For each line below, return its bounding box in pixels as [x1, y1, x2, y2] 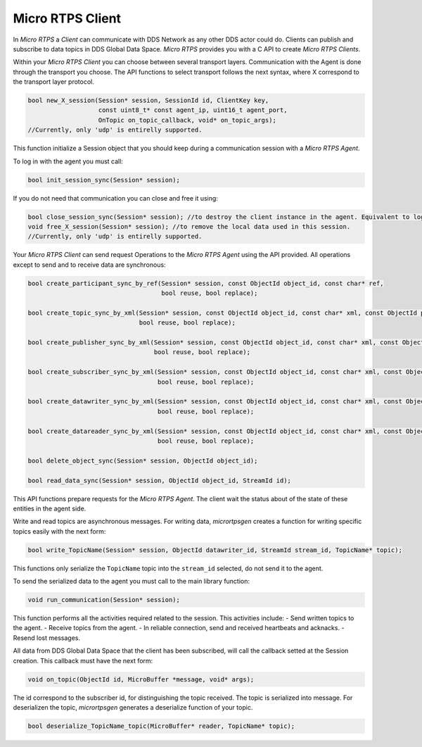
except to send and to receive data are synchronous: [13, 260, 166, 269]
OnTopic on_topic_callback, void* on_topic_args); [98, 116, 277, 124]
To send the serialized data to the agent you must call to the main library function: [13, 577, 250, 586]
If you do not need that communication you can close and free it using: [13, 194, 218, 202]
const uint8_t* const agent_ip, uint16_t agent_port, [98, 106, 288, 114]
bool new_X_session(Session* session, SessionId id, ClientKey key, [27, 96, 269, 105]
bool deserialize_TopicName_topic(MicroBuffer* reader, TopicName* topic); [27, 722, 295, 730]
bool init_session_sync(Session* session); [27, 176, 181, 184]
